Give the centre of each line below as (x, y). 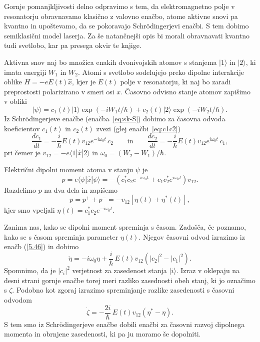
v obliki (15, 101)
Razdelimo (20, 189)
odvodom (18, 300)
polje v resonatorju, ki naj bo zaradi (175, 82)
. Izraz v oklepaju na (208, 270)
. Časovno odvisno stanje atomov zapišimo (185, 91)
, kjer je (84, 82)
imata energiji (25, 72)
